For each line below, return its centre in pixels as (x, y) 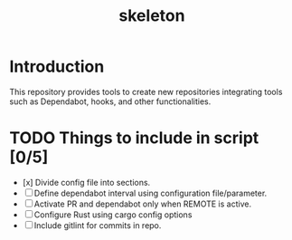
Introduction (57, 67)
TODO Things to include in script (134, 138)
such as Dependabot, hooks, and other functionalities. (110, 101)
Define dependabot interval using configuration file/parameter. (151, 193)
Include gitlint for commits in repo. (98, 225)
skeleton (152, 16)
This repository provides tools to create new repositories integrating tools (146, 91)
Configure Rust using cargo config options (113, 215)
